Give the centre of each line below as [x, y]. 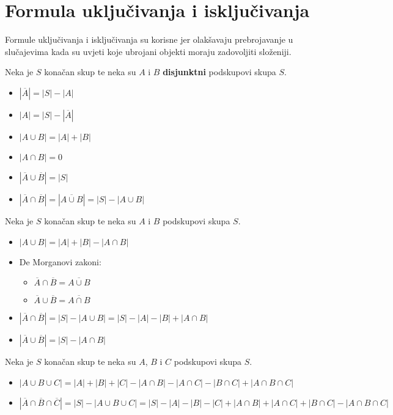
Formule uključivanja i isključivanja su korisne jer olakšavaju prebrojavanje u [149, 39]
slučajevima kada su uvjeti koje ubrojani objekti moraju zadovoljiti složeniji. [148, 51]
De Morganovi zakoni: [60, 261]
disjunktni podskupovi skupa [219, 72]
